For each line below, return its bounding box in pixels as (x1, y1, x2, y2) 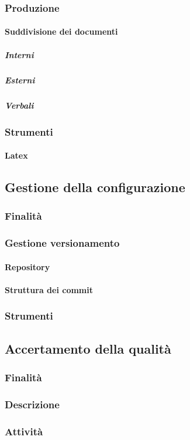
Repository (5, 260, 50, 273)
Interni (5, 48, 34, 61)
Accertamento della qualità (5, 339, 171, 357)
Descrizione (5, 397, 60, 411)
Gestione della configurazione (5, 178, 185, 196)
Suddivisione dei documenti (5, 25, 118, 38)
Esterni (5, 73, 35, 86)
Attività (5, 424, 43, 438)
